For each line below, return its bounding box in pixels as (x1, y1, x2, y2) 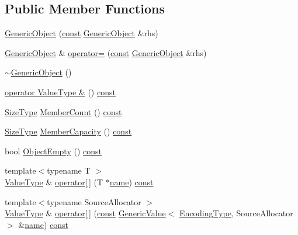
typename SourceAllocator (47, 195, 141, 208)
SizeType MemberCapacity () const (5, 125, 132, 137)
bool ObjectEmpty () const (5, 144, 102, 157)
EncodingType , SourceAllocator (179, 207, 293, 219)
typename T (47, 164, 91, 177)
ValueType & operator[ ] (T (5, 175, 103, 188)
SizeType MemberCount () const (5, 105, 122, 117)
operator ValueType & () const (5, 85, 116, 98)
